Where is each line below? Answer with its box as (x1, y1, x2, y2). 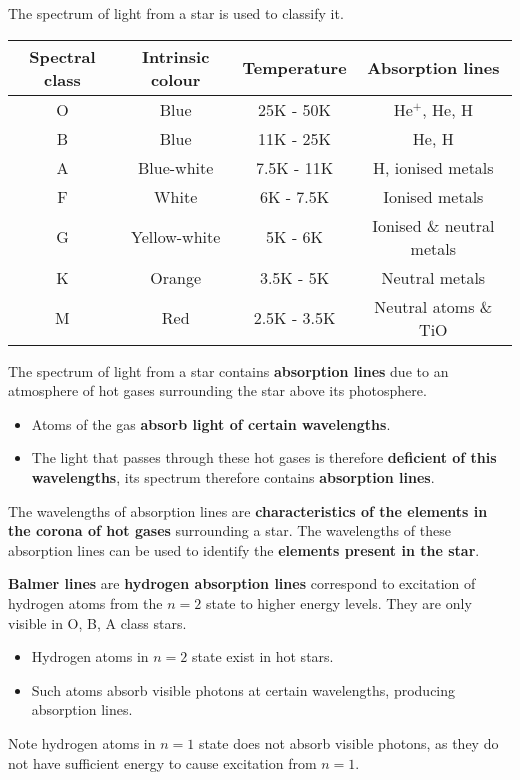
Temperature (242, 56, 347, 80)
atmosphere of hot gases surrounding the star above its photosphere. (8, 380, 427, 401)
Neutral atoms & (374, 294, 493, 318)
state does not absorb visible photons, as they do (198, 732, 499, 753)
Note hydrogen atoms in (8, 732, 156, 753)
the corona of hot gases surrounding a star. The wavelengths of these (8, 520, 451, 541)
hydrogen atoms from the (8, 592, 163, 613)
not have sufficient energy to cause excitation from (8, 752, 317, 773)
